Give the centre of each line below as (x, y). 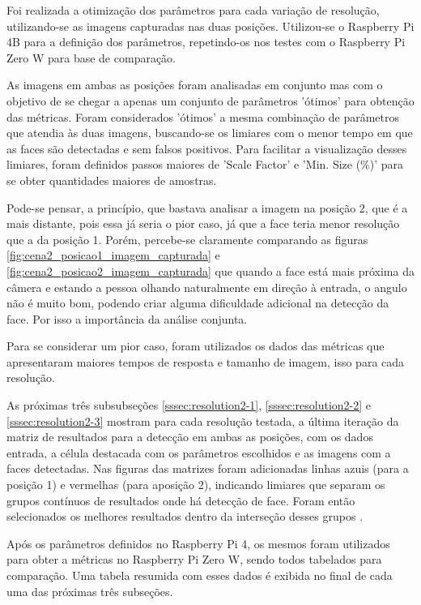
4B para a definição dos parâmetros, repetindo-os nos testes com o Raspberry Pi (206, 42)
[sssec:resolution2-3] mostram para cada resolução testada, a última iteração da (203, 420)
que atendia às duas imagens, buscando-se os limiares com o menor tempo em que (210, 133)
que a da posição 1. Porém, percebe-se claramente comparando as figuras (187, 239)
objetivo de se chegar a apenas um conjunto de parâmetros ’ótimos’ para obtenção (210, 100)
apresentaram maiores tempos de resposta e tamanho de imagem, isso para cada (206, 361)
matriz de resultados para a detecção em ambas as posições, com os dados (190, 437)
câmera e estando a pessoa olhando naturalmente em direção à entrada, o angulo (207, 287)
